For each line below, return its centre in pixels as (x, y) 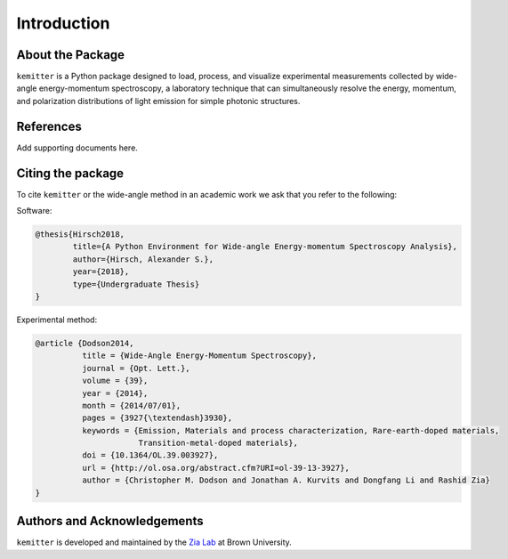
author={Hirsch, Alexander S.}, (143, 259)
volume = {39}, (115, 381)
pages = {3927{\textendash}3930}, (157, 418)
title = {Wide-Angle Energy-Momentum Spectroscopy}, (199, 356)
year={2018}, (101, 272)
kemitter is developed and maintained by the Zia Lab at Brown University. (154, 542)
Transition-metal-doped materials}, (218, 443)
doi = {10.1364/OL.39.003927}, (150, 455)
